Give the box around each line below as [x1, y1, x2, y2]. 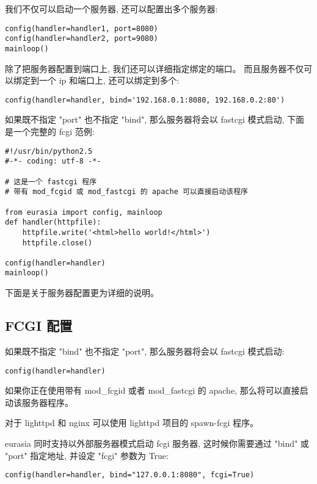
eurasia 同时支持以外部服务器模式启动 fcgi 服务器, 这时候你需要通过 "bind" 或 [5, 436, 309, 449]
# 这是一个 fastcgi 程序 [5, 177, 97, 186]
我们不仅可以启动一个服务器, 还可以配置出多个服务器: [5, 2, 218, 15]
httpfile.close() [22, 238, 93, 247]
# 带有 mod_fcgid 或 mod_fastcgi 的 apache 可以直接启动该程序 [5, 187, 248, 197]
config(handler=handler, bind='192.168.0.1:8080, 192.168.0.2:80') [5, 95, 285, 104]
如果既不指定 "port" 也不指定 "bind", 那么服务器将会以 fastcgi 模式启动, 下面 [5, 113, 305, 126]
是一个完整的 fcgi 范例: [5, 125, 95, 137]
